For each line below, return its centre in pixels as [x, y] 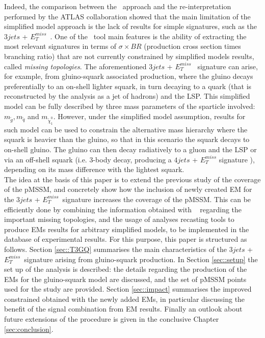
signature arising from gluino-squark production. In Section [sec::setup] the [141, 259]
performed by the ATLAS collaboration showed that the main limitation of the [127, 16]
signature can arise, [228, 66]
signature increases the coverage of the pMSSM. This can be [157, 199]
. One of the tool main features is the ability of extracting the [148, 36]
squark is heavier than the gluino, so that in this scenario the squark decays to [127, 139]
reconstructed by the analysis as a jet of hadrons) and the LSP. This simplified [127, 96]
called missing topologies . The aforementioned [75, 66]
